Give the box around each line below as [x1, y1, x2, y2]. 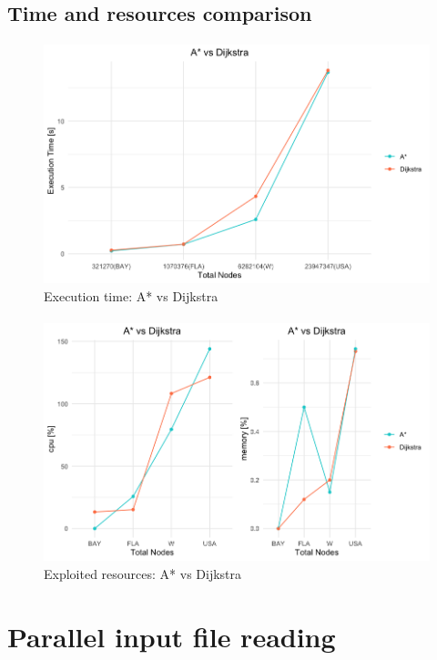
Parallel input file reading [7, 617, 336, 655]
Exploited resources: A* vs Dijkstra [44, 564, 242, 584]
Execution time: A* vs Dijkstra [44, 286, 218, 305]
